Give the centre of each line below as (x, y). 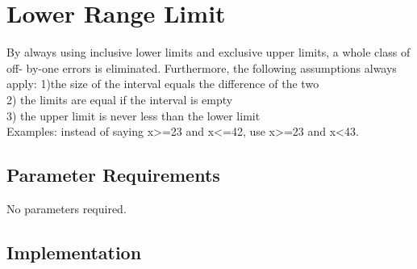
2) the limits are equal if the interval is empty (120, 99)
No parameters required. (67, 208)
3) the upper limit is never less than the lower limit (133, 115)
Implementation (74, 252)
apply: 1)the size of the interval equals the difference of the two (163, 84)
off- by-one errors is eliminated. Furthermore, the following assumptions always (202, 67)
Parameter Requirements (113, 175)
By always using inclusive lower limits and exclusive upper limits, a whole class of (208, 52)
